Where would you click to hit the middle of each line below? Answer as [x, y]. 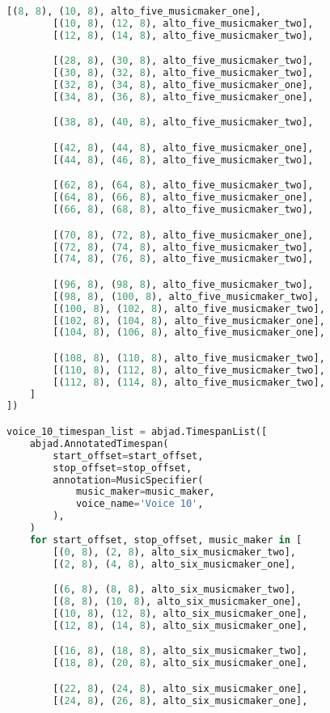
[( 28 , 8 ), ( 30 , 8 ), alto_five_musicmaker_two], [183, 61]
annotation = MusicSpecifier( [128, 480]
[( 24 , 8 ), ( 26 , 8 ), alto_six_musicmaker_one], [180, 700]
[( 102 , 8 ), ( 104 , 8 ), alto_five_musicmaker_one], [189, 321]
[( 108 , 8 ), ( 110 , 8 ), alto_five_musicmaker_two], [189, 358]
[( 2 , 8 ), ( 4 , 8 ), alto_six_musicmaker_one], [175, 564]
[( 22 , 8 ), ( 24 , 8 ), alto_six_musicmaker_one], [180, 688]
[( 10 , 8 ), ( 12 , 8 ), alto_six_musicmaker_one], [180, 613]
